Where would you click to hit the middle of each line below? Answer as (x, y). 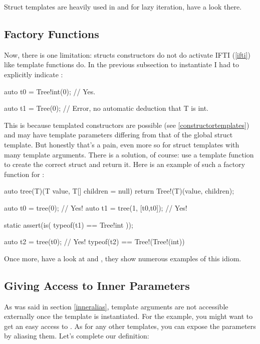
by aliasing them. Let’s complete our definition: (77, 336)
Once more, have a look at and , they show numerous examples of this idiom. (123, 258)
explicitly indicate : (34, 74)
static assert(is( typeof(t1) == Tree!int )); (69, 224)
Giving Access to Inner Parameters (97, 285)
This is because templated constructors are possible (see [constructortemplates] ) (127, 125)
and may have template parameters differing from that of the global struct (118, 135)
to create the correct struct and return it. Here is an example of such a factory (125, 164)
